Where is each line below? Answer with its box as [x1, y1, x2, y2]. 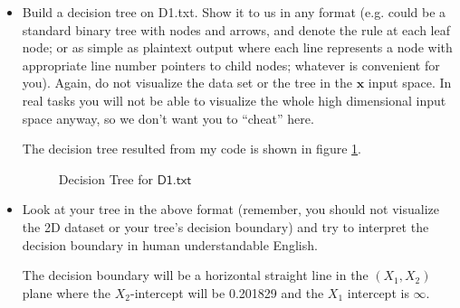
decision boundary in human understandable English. [22, 235, 318, 254]
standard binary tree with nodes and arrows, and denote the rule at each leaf [22, 20, 451, 39]
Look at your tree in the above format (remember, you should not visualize [22, 200, 440, 219]
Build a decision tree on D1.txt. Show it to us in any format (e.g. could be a [22, 3, 446, 21]
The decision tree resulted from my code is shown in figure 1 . [22, 139, 361, 158]
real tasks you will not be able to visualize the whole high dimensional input [22, 90, 446, 109]
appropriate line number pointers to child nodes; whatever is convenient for [22, 55, 440, 74]
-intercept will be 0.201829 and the [130, 283, 324, 302]
